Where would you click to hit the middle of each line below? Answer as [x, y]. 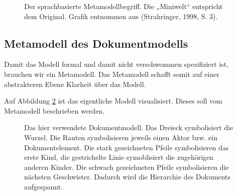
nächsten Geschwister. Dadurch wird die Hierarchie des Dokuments [127, 177]
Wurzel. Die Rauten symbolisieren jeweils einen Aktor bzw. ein [121, 137]
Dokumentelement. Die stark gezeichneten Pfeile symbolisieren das [127, 147]
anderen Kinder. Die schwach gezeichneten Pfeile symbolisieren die [127, 167]
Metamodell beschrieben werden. [54, 110]
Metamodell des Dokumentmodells [96, 43]
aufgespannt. [44, 186]
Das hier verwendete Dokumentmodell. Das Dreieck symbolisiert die [129, 127]
